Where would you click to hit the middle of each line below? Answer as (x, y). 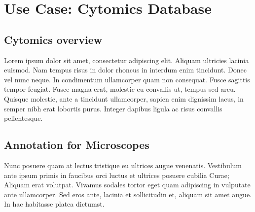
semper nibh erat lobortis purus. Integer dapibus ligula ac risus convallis (113, 108)
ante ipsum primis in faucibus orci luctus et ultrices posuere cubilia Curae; (117, 175)
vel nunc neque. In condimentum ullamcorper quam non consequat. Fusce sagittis (127, 79)
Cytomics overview (53, 39)
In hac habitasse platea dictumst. (54, 204)
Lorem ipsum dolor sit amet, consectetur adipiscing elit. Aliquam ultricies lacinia (127, 60)
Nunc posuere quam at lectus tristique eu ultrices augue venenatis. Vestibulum (123, 165)
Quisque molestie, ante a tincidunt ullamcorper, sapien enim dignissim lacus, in (124, 98)
